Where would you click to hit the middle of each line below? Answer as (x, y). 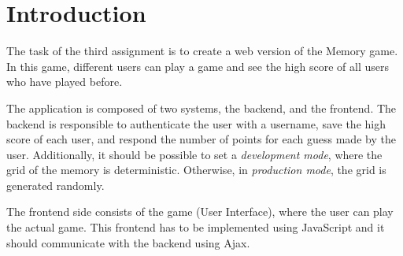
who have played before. (65, 82)
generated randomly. (55, 185)
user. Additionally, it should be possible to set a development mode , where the (194, 154)
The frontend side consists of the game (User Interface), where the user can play (200, 211)
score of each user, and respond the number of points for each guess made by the (201, 139)
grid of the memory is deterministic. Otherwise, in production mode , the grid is (196, 170)
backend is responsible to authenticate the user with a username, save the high (196, 123)
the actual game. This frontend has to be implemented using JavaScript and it (196, 227)
